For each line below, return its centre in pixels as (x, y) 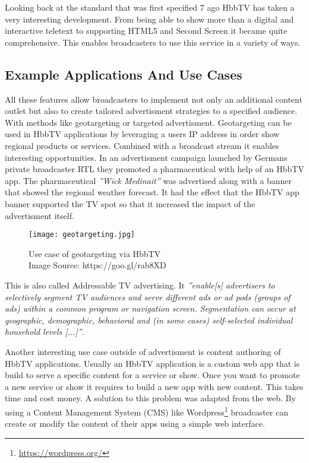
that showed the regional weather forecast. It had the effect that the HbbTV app (152, 192)
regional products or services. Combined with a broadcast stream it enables (142, 145)
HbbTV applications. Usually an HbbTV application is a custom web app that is (152, 363)
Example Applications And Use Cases (124, 74)
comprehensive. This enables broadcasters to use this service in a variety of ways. (153, 42)
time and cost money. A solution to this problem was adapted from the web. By (150, 398)
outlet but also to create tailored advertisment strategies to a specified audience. (151, 111)
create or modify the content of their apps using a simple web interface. (135, 424)
